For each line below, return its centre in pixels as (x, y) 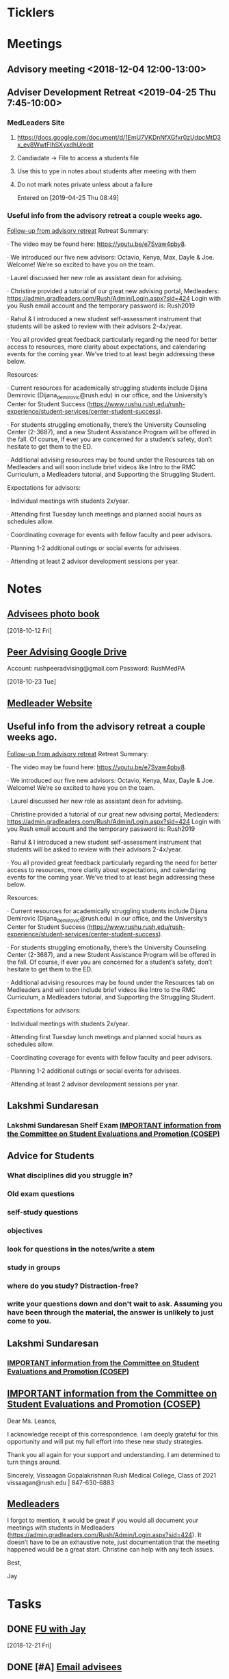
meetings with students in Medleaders (61, 1528)
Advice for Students (51, 1156)
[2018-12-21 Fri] (29, 1645)
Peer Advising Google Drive (67, 652)
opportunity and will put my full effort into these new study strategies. (105, 1441)
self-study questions (43, 1212)
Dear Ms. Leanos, (32, 1421)
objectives (25, 1230)
